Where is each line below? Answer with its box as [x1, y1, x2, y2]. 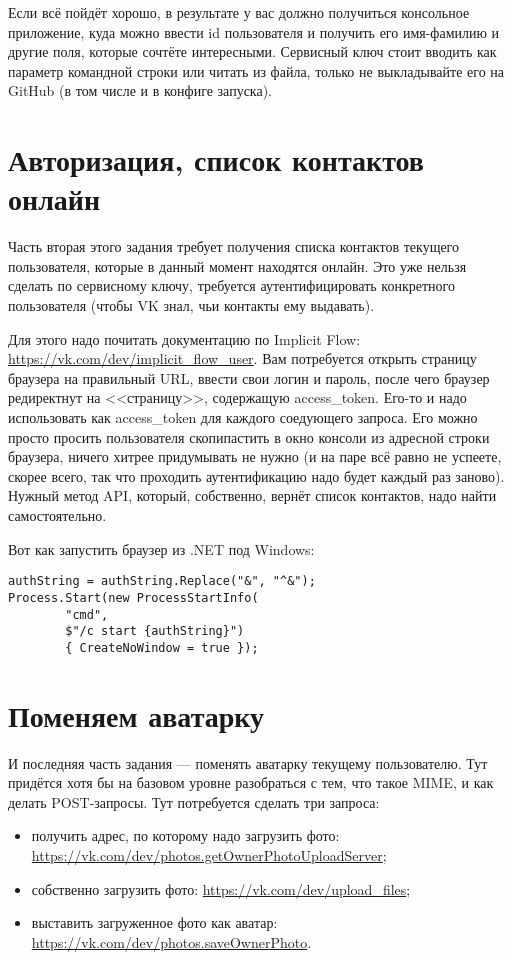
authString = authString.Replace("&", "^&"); [8, 574, 316, 589]
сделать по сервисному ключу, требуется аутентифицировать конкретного [8, 275, 455, 296]
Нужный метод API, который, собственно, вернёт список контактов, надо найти [8, 485, 497, 506]
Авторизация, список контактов [8, 139, 424, 180]
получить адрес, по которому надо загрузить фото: [31, 825, 340, 846]
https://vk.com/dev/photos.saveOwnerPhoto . [31, 931, 312, 952]
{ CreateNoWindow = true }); [65, 640, 259, 655]
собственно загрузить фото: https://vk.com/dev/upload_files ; [31, 878, 411, 899]
